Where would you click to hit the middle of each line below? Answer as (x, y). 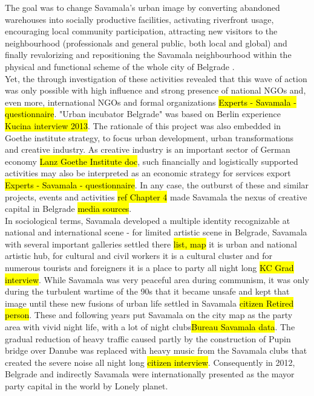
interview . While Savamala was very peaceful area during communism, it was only (157, 279)
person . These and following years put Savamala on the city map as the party (149, 315)
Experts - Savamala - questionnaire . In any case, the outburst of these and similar (157, 184)
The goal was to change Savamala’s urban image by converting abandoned (142, 7)
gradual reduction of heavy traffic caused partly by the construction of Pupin (148, 338)
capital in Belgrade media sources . (68, 209)
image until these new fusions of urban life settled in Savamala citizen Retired (149, 303)
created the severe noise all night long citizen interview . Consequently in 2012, (150, 362)
